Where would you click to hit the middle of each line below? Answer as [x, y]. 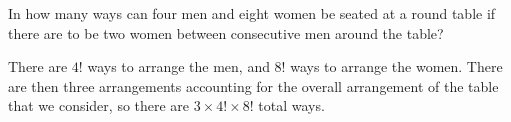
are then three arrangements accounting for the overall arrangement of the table [253, 85]
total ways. [291, 105]
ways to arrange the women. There [396, 66]
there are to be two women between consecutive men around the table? [226, 32]
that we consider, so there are [99, 105]
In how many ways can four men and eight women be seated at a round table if [252, 13]
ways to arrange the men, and [178, 66]
